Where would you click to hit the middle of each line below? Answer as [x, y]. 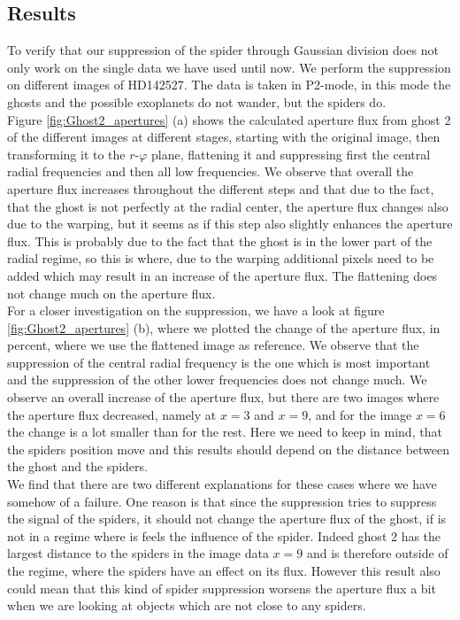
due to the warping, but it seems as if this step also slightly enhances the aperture [230, 224]
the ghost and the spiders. [77, 466]
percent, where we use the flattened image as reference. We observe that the [213, 345]
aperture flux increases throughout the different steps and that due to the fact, [221, 188]
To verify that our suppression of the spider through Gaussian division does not [223, 50]
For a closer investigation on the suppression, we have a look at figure [196, 310]
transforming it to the [66, 154]
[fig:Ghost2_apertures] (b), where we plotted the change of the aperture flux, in [224, 327]
